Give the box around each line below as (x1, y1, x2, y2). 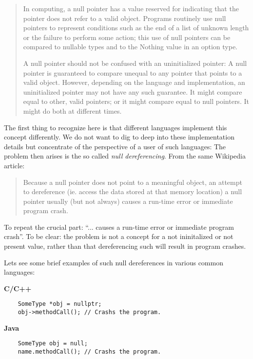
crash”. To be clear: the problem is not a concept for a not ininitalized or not (4, 231, 234, 241)
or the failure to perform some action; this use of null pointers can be (23, 32, 231, 42)
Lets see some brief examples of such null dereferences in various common (4, 257, 223, 267)
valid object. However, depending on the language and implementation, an (23, 77, 245, 87)
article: (4, 160, 25, 170)
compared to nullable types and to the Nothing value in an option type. (23, 41, 238, 52)
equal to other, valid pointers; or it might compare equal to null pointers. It (23, 96, 249, 106)
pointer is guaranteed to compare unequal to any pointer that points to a (23, 67, 242, 78)
